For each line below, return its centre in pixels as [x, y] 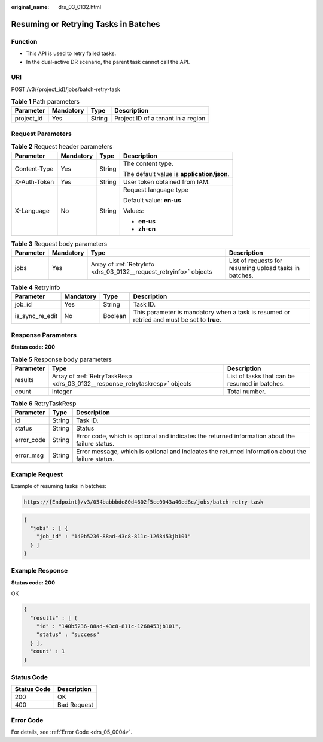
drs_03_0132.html [80, 7]
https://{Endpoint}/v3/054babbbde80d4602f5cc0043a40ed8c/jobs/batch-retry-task [144, 502]
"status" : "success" [68, 635]
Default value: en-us [152, 200]
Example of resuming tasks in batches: [59, 486]
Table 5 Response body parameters [61, 359]
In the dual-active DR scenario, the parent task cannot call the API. [108, 62]
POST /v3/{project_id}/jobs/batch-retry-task [66, 89]
